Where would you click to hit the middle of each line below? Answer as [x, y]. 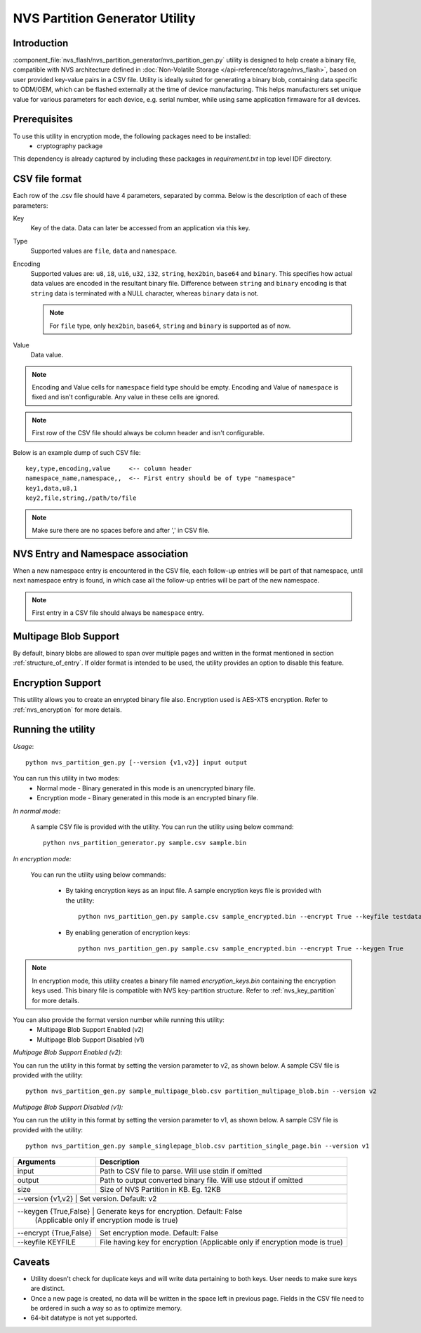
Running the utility [54, 730]
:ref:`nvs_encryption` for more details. [67, 710]
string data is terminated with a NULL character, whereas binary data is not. [145, 293]
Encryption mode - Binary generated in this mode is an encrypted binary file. [148, 798]
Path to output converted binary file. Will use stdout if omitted [201, 1181]
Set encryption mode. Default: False [159, 1233]
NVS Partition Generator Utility [104, 18]
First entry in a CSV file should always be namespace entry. [118, 613]
